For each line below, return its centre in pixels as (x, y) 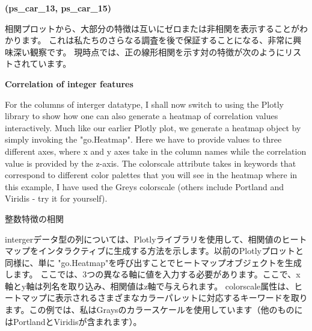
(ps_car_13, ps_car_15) (58, 8)
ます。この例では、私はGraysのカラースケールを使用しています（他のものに (154, 310)
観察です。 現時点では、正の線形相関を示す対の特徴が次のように (157, 51)
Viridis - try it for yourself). (56, 198)
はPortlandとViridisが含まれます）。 (73, 321)
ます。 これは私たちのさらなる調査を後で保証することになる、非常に (157, 40)
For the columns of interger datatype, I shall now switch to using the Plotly (144, 104)
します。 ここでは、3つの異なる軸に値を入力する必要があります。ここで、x (153, 274)
